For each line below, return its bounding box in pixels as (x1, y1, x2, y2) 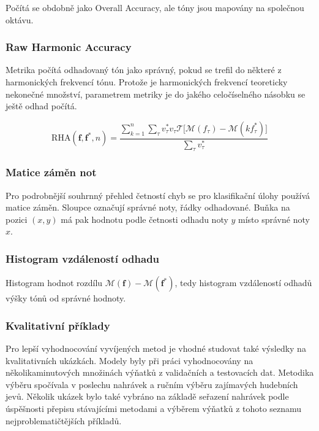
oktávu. (6, 13, 34, 26)
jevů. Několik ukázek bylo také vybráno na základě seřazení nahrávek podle (6, 390, 289, 403)
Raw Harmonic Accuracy (6, 39, 132, 55)
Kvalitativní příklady (6, 317, 110, 333)
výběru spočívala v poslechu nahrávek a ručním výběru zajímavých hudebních (6, 378, 298, 390)
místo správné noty (238, 212, 310, 225)
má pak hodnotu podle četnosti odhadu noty (61, 212, 228, 225)
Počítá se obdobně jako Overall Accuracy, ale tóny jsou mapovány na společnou (6, 1, 304, 14)
